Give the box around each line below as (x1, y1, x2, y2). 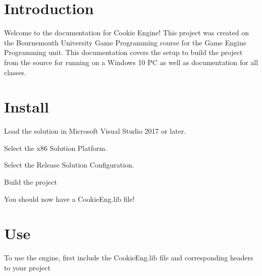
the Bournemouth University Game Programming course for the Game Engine (4, 37, 246, 47)
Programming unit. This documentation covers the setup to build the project (4, 47, 243, 58)
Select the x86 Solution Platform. (4, 142, 108, 153)
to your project (4, 262, 50, 272)
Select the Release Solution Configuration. (4, 159, 134, 170)
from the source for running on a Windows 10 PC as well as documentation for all (4, 57, 258, 67)
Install (4, 96, 49, 117)
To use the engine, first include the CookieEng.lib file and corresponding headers (4, 252, 253, 263)
